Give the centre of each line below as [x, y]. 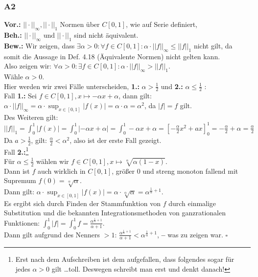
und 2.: [172, 86]
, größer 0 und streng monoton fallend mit [175, 171]
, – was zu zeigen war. [190, 234]
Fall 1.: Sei [20, 96]
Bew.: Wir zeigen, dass [39, 45]
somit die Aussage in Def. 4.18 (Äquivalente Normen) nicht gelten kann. [112, 56]
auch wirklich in [61, 171]
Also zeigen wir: [28, 66]
